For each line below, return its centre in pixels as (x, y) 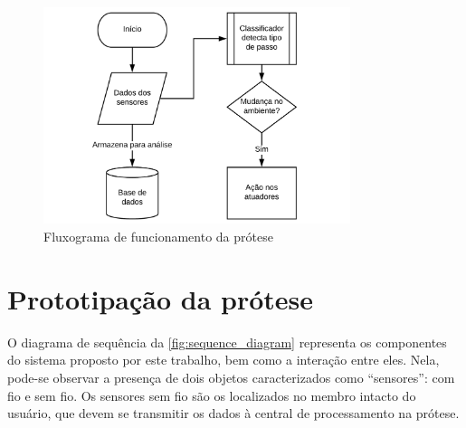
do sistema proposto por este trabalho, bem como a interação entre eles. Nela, (223, 360)
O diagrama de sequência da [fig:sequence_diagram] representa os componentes (227, 342)
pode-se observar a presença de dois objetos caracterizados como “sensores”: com (231, 377)
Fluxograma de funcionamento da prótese (158, 237)
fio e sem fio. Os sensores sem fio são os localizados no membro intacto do (212, 395)
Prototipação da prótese (161, 298)
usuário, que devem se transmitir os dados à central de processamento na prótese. (233, 413)
